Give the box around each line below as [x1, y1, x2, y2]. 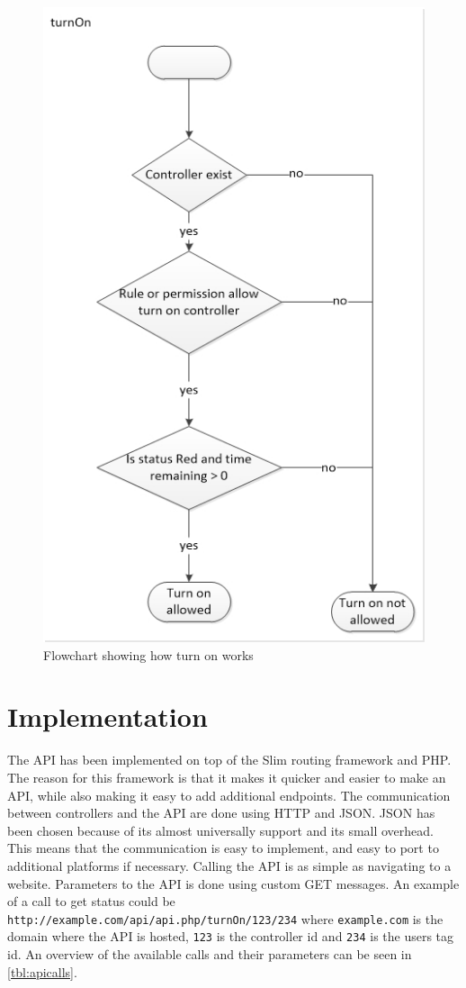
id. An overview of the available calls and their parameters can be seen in [7, 945, 412, 963]
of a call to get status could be [7, 892, 175, 911]
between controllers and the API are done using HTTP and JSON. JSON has [7, 803, 435, 822]
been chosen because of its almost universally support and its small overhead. [7, 820, 434, 839]
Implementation [7, 698, 208, 735]
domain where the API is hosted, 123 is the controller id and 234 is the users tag [7, 927, 454, 946]
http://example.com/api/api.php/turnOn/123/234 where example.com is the [7, 909, 444, 928]
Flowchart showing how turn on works [43, 645, 254, 664]
